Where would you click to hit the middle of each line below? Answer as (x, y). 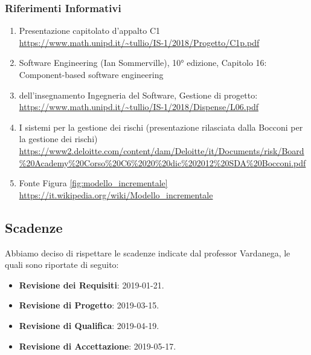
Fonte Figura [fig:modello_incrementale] (93, 183)
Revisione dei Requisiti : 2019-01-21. (91, 285)
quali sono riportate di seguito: (62, 265)
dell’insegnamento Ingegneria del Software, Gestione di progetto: (138, 95)
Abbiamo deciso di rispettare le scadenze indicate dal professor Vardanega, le (148, 252)
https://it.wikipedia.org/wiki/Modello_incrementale (116, 194)
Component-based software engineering (91, 74)
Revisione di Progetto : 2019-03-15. (89, 305)
